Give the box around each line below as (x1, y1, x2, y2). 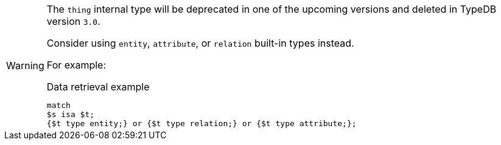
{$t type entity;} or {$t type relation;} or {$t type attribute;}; (46, 119, 357, 128)
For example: (46, 59, 107, 71)
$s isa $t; (46, 110, 95, 119)
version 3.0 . (46, 15, 100, 27)
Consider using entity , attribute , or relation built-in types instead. (46, 37, 354, 49)
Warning (6, 59, 44, 72)
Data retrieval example (46, 81, 150, 93)
